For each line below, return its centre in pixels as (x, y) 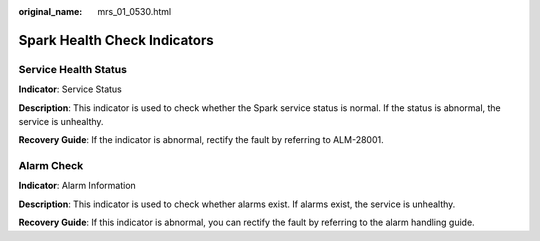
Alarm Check (51, 166)
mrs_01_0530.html (134, 11)
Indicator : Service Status (70, 89)
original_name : (50, 11)
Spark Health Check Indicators (116, 40)
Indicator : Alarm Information (77, 186)
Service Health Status (72, 69)
